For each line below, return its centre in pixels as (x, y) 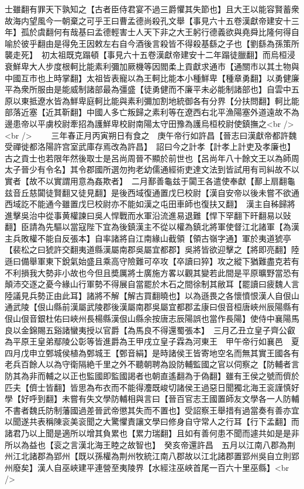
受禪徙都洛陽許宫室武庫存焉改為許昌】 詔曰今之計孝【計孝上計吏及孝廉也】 (150, 147)
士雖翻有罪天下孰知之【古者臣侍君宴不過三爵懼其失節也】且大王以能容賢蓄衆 (152, 9)
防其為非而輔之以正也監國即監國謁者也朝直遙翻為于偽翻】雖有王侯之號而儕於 (152, 376)
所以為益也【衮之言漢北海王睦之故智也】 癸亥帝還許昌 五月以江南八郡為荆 (150, 444)
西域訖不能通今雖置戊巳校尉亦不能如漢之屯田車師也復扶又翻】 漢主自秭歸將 (150, 204)
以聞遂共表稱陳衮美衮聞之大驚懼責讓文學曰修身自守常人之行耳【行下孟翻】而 (152, 421)
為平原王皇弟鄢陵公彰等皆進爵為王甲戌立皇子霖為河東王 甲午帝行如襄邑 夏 (152, 341)
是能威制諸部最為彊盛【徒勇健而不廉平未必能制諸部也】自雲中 (172, 89)
